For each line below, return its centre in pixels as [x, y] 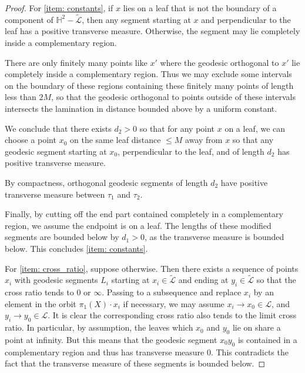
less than [21, 97]
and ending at [203, 280]
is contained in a [267, 339]
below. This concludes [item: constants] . [76, 248]
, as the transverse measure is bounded [214, 237]
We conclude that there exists [58, 128]
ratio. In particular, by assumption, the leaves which [99, 327]
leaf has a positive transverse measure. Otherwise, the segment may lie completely [152, 31]
